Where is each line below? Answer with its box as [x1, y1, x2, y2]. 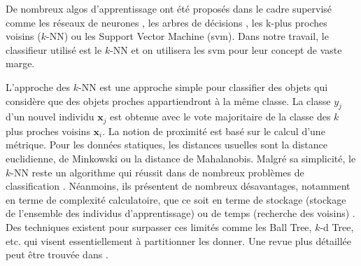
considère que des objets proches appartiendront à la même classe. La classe [6, 93, 331, 108]
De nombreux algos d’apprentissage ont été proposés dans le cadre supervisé [6, 1, 332, 15]
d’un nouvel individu [6, 109, 94, 124]
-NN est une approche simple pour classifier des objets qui [78, 79, 328, 94]
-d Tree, [320, 219, 354, 234]
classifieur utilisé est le [6, 42, 102, 57]
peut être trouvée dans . [6, 247, 108, 262]
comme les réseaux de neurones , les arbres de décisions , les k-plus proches [6, 15, 327, 29]
